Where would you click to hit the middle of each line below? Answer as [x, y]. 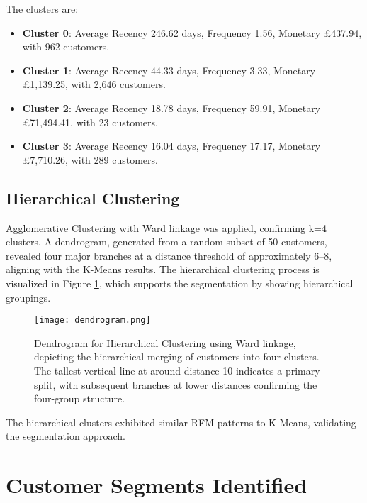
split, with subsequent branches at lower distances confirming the [176, 384]
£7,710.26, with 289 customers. [90, 159]
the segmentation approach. [66, 436]
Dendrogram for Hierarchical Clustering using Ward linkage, [165, 342]
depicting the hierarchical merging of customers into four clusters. [177, 356]
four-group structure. [80, 398]
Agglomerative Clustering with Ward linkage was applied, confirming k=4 [166, 227]
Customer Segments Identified [157, 485]
